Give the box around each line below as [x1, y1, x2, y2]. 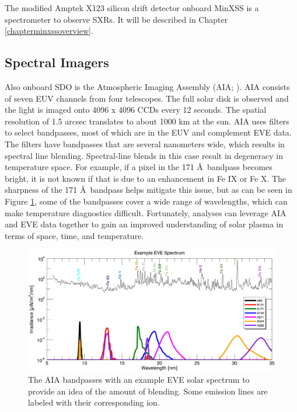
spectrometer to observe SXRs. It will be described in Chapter [5, 13, 228, 25]
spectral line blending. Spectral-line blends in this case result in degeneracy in [5, 149, 283, 161]
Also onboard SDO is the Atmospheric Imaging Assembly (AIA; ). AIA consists [5, 80, 290, 92]
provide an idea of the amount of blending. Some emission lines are [28, 385, 268, 397]
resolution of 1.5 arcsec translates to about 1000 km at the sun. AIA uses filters [5, 115, 289, 127]
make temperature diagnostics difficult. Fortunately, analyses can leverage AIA [5, 206, 286, 219]
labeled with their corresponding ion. [28, 396, 160, 408]
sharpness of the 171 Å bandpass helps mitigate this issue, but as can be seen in [5, 184, 292, 196]
